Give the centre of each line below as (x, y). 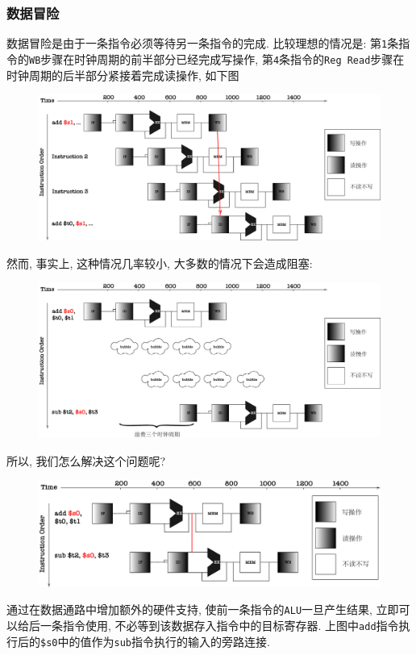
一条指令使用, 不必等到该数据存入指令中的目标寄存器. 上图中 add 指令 (219, 626)
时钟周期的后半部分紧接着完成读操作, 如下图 (123, 75)
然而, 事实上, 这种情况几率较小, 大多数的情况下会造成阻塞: (160, 263)
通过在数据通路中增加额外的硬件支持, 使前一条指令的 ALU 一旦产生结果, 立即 (203, 609)
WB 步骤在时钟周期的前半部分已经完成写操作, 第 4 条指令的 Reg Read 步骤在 (217, 58)
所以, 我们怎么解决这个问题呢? (86, 460)
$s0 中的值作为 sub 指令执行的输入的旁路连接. (155, 641)
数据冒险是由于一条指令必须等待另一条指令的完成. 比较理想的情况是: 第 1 (197, 43)
